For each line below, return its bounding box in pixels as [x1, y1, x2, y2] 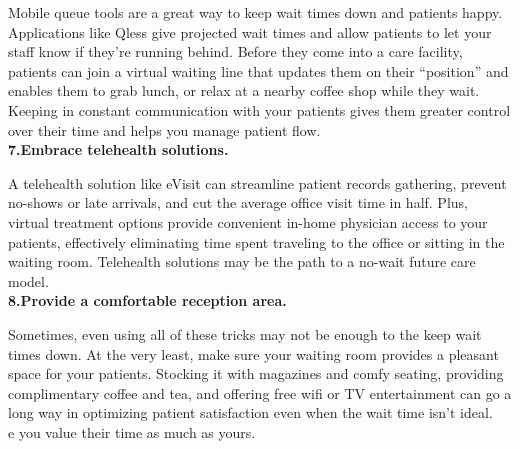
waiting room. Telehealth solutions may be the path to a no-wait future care [8, 251, 476, 272]
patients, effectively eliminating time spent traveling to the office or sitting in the [8, 231, 505, 252]
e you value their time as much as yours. [8, 421, 256, 442]
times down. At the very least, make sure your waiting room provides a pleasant [8, 343, 499, 364]
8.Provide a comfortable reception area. [8, 290, 287, 311]
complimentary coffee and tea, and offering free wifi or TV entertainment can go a [8, 382, 512, 403]
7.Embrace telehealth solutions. [8, 139, 229, 160]
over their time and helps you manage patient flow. [8, 119, 321, 140]
